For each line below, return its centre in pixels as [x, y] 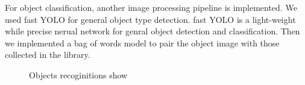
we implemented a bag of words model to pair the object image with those [142, 42]
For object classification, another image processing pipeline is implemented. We [151, 7]
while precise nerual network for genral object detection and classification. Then [152, 31]
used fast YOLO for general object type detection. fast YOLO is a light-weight [150, 19]
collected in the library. [48, 55]
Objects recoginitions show [78, 74]
